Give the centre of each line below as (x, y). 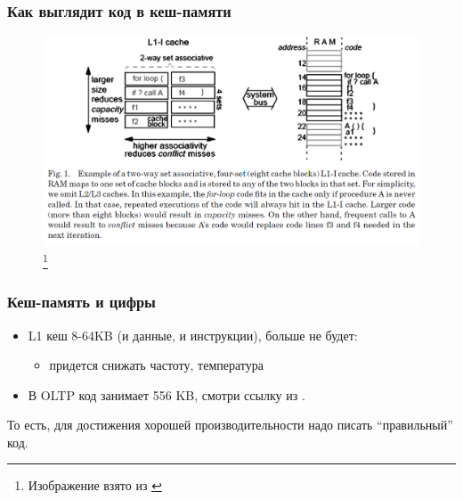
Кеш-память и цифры (81, 302)
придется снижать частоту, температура (157, 365)
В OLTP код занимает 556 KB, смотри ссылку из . (167, 394)
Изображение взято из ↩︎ (95, 485)
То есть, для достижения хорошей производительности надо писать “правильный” (230, 425)
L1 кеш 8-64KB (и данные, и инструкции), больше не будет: (193, 335)
